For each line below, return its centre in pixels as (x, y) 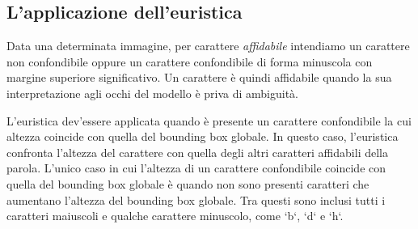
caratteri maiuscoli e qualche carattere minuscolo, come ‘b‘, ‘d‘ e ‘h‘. (175, 216)
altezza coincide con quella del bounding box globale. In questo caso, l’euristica (203, 136)
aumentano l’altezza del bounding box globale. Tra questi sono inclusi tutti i (196, 199)
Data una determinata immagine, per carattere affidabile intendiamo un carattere (208, 46)
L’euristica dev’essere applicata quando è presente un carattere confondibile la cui (209, 120)
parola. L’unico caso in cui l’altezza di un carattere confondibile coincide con (196, 168)
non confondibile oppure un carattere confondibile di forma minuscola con (190, 61)
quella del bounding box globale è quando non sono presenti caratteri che (188, 183)
